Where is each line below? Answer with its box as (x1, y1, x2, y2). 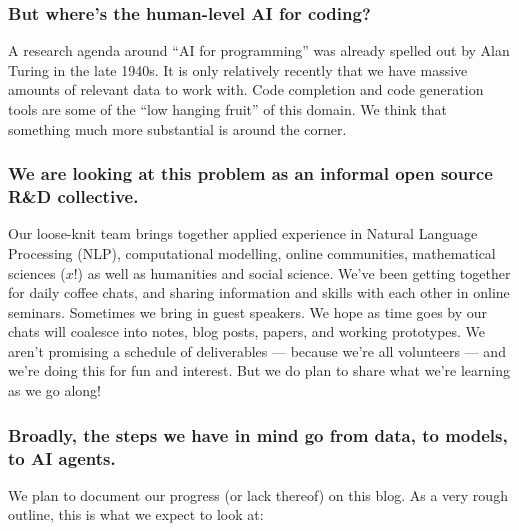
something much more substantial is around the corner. (8, 118, 347, 139)
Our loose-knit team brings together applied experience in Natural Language (8, 223, 478, 244)
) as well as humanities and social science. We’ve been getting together (77, 262, 511, 283)
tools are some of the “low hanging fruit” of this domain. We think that (8, 99, 447, 119)
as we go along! (8, 380, 102, 401)
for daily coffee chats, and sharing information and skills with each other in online (8, 282, 510, 303)
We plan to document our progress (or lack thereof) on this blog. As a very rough (8, 484, 508, 505)
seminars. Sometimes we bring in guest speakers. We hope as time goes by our (8, 301, 488, 322)
